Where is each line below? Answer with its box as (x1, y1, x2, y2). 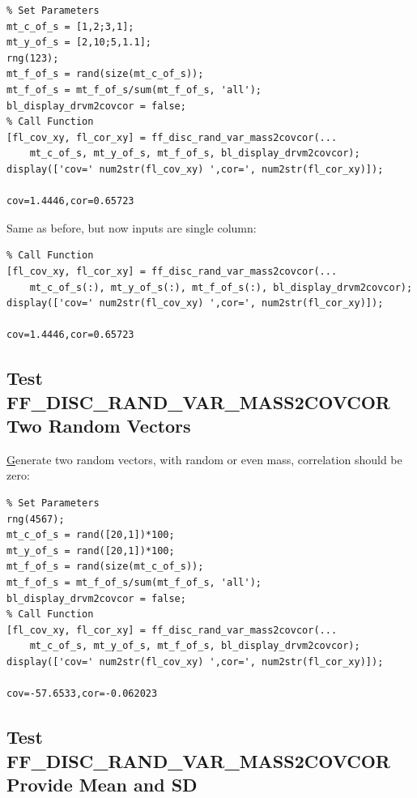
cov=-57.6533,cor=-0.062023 (6, 688, 158, 700)
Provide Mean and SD (6, 771, 198, 796)
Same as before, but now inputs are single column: (6, 219, 257, 236)
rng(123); (6, 52, 59, 64)
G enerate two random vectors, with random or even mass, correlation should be (6, 450, 402, 467)
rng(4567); (6, 513, 65, 525)
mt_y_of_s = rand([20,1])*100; (6, 544, 175, 557)
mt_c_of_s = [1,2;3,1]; (6, 20, 134, 32)
